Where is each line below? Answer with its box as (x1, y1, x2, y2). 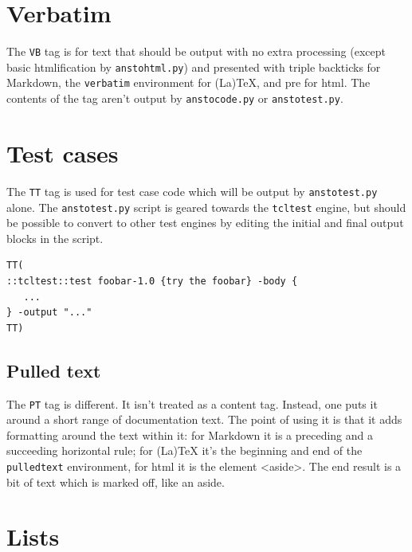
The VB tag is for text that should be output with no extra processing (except (6, 43, 386, 60)
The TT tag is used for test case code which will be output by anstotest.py (6, 182, 378, 199)
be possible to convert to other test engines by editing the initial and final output (6, 214, 404, 231)
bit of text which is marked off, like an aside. (6, 473, 225, 490)
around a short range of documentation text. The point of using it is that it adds (6, 411, 402, 428)
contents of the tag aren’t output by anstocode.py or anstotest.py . (6, 90, 343, 107)
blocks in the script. (6, 229, 104, 246)
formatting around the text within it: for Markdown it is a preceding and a (6, 426, 373, 443)
